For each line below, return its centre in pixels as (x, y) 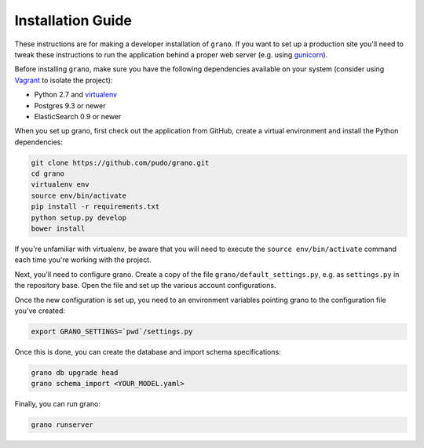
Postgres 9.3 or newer (70, 105)
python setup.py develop (79, 217)
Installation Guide (73, 20)
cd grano (48, 174)
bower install (58, 229)
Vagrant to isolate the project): (64, 80)
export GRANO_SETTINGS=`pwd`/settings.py (112, 331)
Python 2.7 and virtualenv (76, 95)
